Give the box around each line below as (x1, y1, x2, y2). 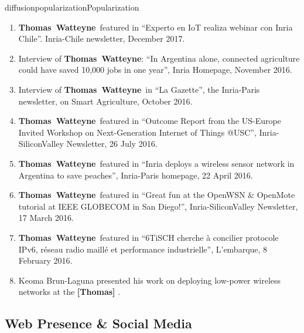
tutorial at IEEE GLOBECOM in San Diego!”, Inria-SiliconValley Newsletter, (18, 200, 298, 212)
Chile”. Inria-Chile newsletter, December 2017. (18, 32, 185, 45)
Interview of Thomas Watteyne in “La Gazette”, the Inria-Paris (18, 83, 260, 95)
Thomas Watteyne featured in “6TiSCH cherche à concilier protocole (18, 231, 279, 243)
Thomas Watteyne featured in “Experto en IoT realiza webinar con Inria (18, 21, 293, 33)
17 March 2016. (18, 211, 74, 224)
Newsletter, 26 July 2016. (66, 137, 158, 150)
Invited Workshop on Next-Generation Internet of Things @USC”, (18, 126, 257, 138)
